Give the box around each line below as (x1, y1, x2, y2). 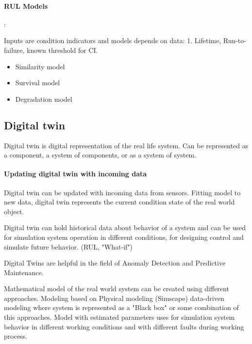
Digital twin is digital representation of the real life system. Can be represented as (4, 140, 249, 150)
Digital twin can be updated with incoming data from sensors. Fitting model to (4, 187, 241, 197)
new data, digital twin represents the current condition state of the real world (4, 197, 235, 207)
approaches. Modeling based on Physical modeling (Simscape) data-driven (4, 293, 224, 303)
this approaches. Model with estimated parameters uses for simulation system (4, 312, 235, 322)
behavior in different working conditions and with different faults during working (4, 321, 244, 331)
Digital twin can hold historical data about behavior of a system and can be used (4, 222, 246, 233)
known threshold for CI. (27, 45, 98, 55)
